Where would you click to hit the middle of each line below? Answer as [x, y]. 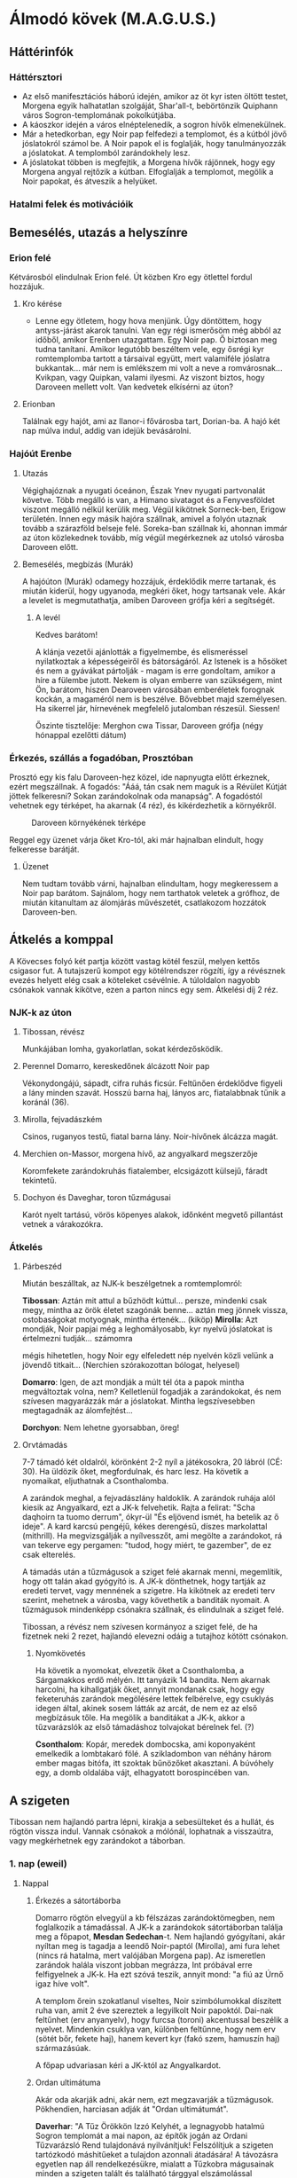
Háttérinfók [41, 52]
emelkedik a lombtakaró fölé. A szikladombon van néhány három [153, 1754]
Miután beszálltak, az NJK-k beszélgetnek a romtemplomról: [132, 1284]
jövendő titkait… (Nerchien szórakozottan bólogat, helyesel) [131, 1365]
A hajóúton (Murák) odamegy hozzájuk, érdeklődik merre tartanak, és [149, 581]
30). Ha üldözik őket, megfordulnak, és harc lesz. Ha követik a [135, 1472]
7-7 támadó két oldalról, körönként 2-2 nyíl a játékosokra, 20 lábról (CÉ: [152, 1462]
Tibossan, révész [53, 1032]
